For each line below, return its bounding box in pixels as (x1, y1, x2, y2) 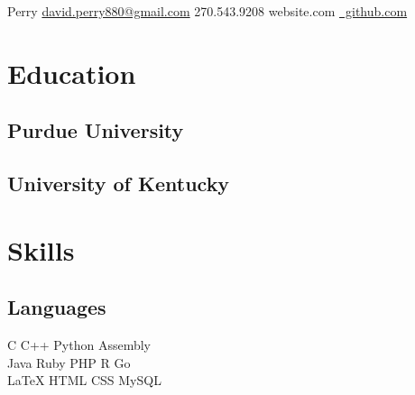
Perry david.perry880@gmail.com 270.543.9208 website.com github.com (7, 2, 408, 20)
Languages (7, 293, 106, 321)
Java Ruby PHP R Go (7, 353, 131, 372)
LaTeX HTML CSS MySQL (7, 371, 161, 390)
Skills (7, 231, 75, 268)
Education (7, 54, 136, 91)
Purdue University (7, 116, 184, 144)
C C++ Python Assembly (7, 335, 152, 354)
